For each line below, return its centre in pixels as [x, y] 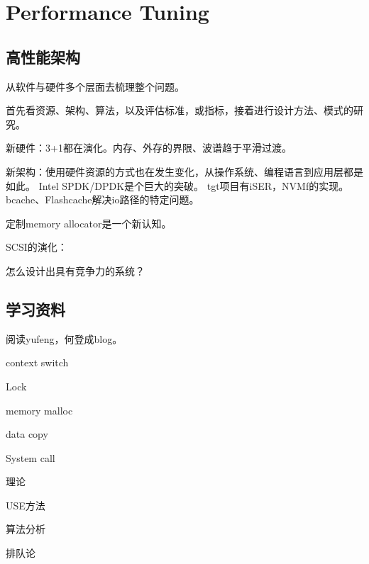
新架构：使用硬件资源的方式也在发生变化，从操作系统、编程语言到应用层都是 [184, 171]
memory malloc [39, 410]
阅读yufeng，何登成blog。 [64, 338]
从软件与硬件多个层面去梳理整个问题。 [95, 86]
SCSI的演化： [37, 247]
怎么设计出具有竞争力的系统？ [75, 270]
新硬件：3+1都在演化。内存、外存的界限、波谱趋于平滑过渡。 [149, 148]
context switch [37, 362]
